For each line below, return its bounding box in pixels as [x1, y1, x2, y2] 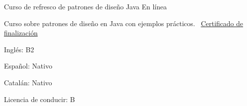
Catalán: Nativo [4, 77, 52, 87]
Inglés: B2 [4, 44, 34, 54]
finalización [4, 28, 38, 38]
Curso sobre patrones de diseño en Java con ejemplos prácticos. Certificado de [4, 18, 243, 28]
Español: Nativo [4, 61, 52, 71]
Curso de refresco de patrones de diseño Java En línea [4, 1, 167, 11]
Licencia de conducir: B [4, 94, 75, 104]
